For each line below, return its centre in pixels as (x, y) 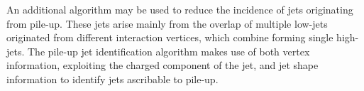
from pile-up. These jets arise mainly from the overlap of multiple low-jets (167, 23)
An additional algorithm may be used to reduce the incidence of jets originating (180, 9)
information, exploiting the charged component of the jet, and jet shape (162, 65)
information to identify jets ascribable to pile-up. (112, 79)
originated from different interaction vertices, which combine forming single (170, 37)
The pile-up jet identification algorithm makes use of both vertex (169, 51)
